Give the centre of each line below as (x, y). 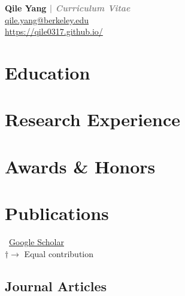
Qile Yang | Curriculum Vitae (68, 8)
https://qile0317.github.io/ (54, 31)
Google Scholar (37, 242)
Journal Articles (56, 286)
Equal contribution (59, 253)
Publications (57, 213)
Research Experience (92, 119)
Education (48, 72)
